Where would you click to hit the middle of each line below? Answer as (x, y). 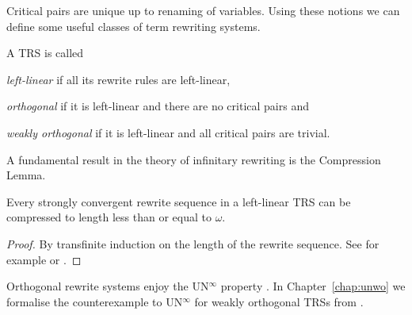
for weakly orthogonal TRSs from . (279, 301)
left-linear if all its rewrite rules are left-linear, (118, 79)
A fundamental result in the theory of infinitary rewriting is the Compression (194, 159)
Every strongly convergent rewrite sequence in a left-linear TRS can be (179, 201)
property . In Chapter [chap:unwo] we (313, 286)
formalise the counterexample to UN (95, 301)
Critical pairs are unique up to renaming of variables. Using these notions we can (203, 10)
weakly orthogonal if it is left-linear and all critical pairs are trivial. (168, 132)
